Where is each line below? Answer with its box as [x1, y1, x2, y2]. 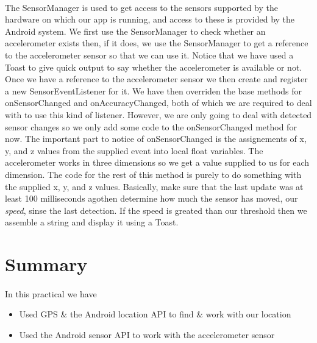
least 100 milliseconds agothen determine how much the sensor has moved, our [5, 192, 298, 205]
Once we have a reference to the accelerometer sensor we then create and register [5, 72, 308, 85]
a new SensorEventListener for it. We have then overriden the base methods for [5, 84, 302, 97]
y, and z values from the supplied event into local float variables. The [5, 144, 263, 157]
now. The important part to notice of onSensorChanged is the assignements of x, [5, 132, 307, 145]
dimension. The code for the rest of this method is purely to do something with [5, 168, 302, 180]
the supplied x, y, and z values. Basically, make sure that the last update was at [5, 180, 304, 193]
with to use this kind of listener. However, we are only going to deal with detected [5, 108, 312, 121]
